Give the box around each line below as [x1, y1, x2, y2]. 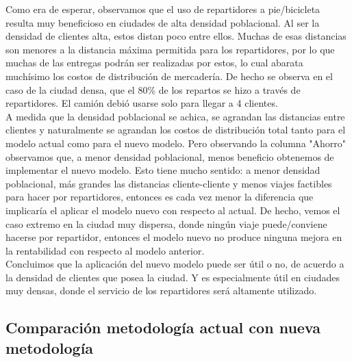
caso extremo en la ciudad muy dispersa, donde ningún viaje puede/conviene [5, 216, 327, 231]
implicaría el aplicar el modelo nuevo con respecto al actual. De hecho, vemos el [5, 203, 340, 217]
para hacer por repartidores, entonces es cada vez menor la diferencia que [5, 190, 314, 204]
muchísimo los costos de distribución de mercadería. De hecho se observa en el [5, 68, 333, 83]
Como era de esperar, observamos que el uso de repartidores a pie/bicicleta [5, 2, 320, 16]
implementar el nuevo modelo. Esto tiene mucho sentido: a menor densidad [5, 163, 320, 177]
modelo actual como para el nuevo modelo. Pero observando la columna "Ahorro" [5, 135, 347, 150]
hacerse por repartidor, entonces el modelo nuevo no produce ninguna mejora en [5, 230, 342, 244]
